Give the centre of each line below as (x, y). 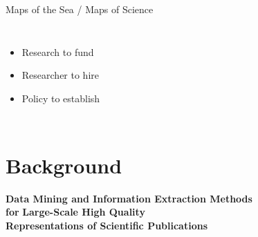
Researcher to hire (60, 75)
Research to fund (58, 51)
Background (64, 165)
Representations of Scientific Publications (107, 225)
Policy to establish (61, 98)
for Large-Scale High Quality (75, 212)
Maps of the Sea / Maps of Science (80, 9)
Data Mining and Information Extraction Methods (129, 198)
